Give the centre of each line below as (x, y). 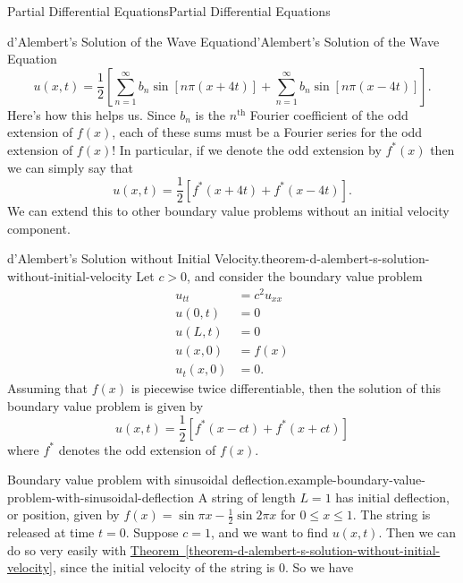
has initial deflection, (392, 497)
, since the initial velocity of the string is (164, 567)
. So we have (320, 567)
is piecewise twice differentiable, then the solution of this (286, 388)
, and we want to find (269, 532)
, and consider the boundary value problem (305, 276)
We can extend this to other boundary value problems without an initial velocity (228, 211)
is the (210, 114)
